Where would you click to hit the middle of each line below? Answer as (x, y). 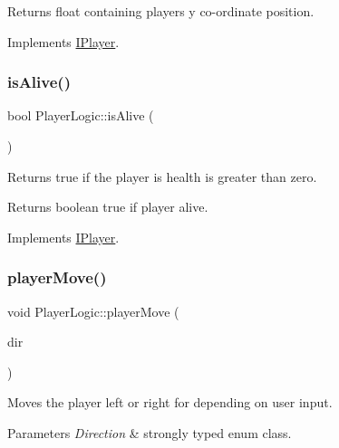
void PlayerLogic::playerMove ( (93, 311)
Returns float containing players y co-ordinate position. (161, 11)
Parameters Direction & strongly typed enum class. (150, 432)
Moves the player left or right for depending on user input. (170, 402)
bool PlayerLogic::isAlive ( (81, 115)
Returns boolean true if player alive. (108, 207)
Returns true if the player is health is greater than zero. (162, 176)
